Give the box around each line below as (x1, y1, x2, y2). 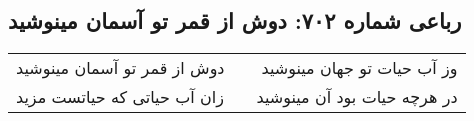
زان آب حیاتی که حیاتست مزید (16, 85, 224, 109)
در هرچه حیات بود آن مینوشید (256, 85, 458, 109)
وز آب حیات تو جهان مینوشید (261, 56, 458, 80)
